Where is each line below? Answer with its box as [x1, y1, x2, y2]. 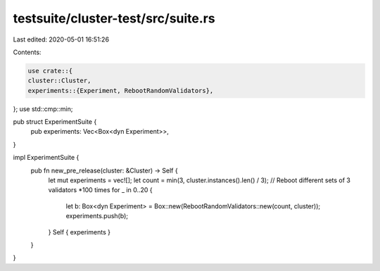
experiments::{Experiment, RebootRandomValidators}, [27, 87, 214, 94]
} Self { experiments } [48, 227, 110, 236]
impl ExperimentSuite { [13, 153, 80, 162]
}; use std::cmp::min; [13, 104, 73, 113]
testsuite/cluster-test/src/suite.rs [13, 11, 215, 26]
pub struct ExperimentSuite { [13, 118, 97, 126]
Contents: [13, 48, 42, 56]
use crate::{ [27, 67, 73, 75]
